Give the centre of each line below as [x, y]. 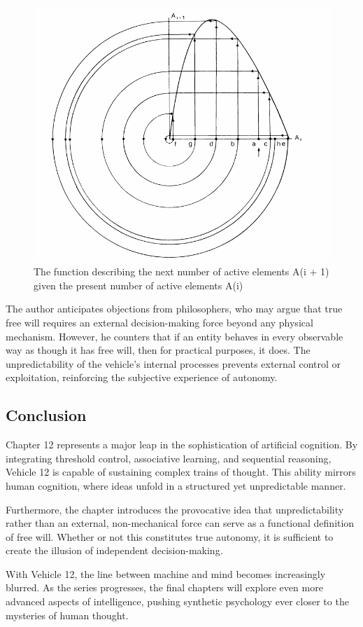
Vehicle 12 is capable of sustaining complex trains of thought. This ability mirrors [181, 472]
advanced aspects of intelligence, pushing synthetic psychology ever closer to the [177, 601]
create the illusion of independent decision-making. [114, 550]
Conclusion [46, 415]
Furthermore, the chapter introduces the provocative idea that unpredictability [175, 509]
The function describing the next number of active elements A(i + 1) [181, 271]
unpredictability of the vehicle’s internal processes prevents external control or [173, 363]
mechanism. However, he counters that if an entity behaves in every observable [175, 336]
